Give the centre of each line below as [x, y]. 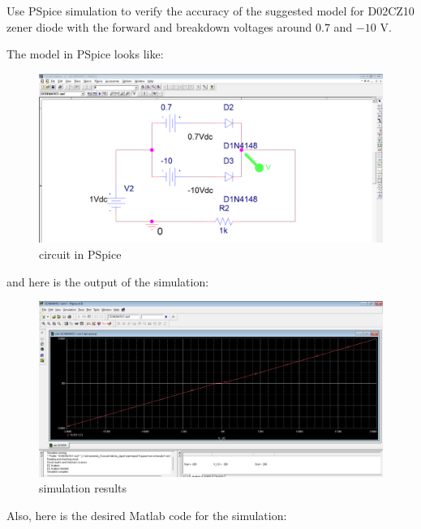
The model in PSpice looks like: [85, 54]
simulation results [83, 488]
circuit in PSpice [80, 254]
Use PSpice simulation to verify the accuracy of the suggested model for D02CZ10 [210, 11]
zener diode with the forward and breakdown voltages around [159, 26]
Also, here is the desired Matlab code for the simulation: [147, 515]
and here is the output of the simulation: [108, 281]
